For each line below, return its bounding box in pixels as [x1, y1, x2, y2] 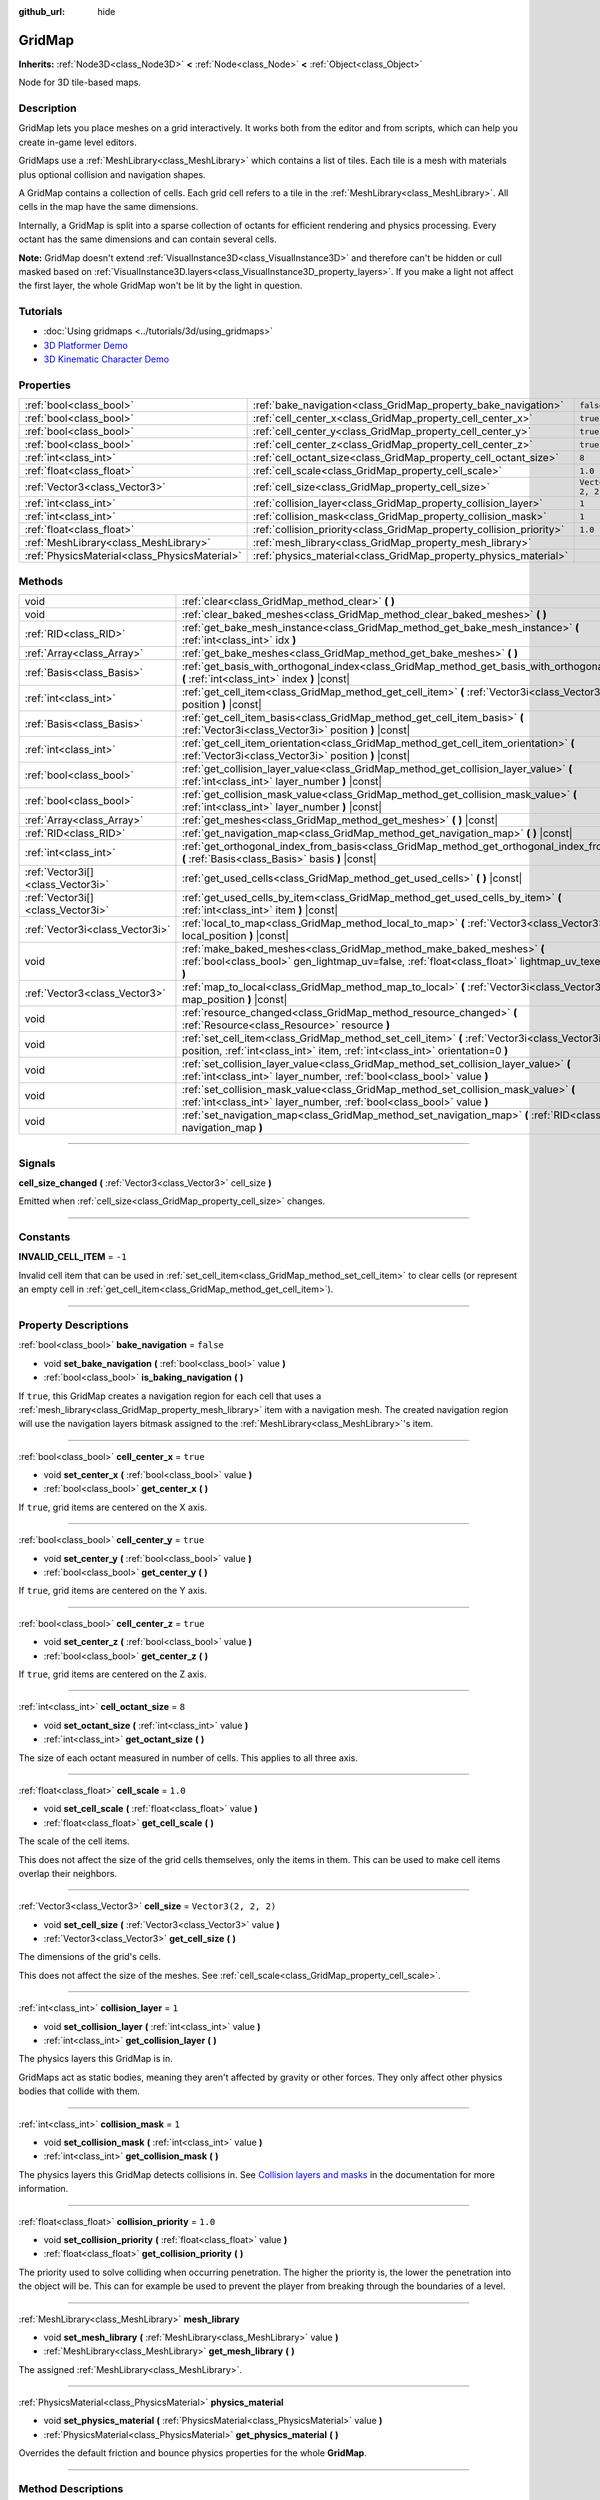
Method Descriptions [18, 2482, 124, 2495]
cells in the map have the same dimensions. [18, 201, 199, 213]
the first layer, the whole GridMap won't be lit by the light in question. [18, 280, 303, 292]
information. [18, 2183, 69, 2195]
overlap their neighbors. [18, 1867, 118, 1879]
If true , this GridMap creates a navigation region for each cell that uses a [18, 1390, 322, 1402]
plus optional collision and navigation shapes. [18, 168, 206, 180]
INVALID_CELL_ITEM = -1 [18, 1251, 127, 1263]
